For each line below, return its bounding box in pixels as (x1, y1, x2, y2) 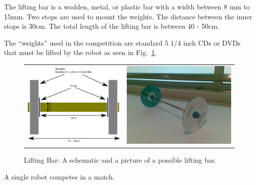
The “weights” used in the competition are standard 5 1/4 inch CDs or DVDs (4, 37, 241, 48)
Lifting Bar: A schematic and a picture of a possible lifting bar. (24, 155, 217, 165)
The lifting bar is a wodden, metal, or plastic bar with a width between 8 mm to (4, 1, 250, 11)
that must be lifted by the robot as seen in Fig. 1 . (4, 47, 157, 58)
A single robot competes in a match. (4, 171, 115, 182)
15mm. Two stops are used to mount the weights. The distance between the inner (4, 11, 252, 21)
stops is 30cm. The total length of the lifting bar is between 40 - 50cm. (4, 21, 220, 31)
